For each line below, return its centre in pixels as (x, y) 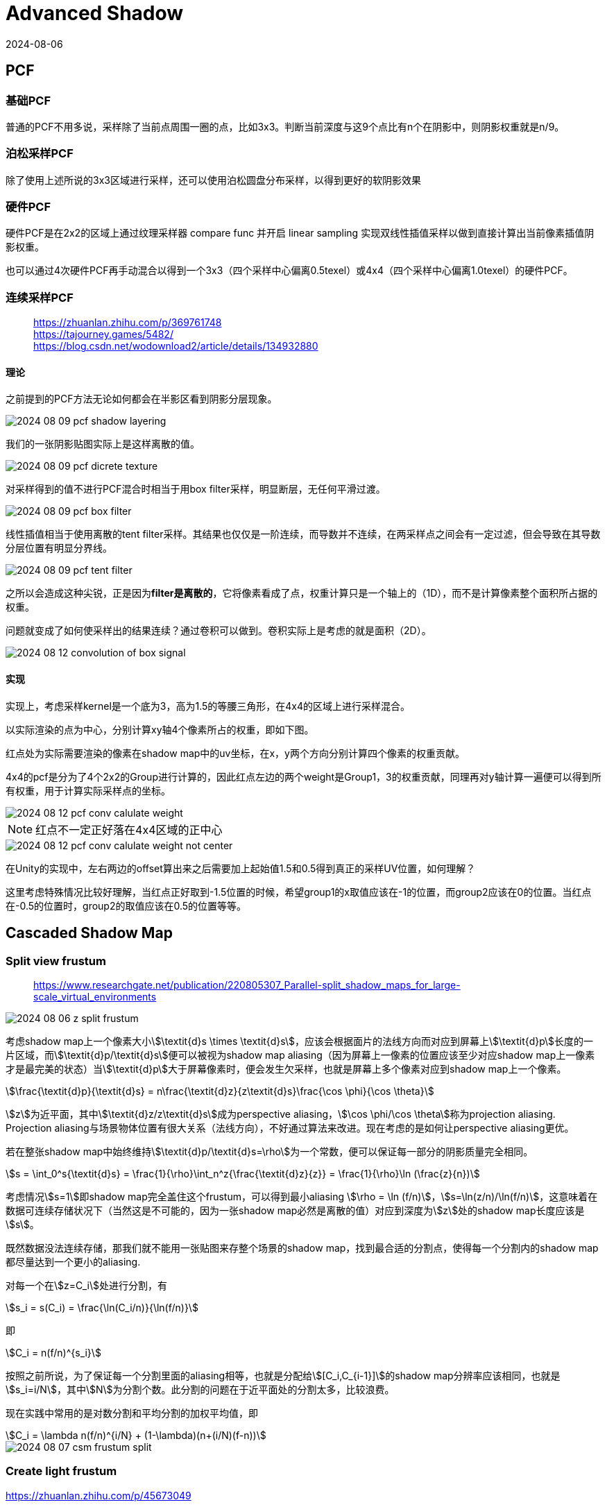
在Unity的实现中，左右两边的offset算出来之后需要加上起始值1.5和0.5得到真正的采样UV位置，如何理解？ (241, 868)
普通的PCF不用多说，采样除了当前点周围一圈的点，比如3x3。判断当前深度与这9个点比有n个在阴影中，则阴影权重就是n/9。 (285, 126)
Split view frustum (56, 961)
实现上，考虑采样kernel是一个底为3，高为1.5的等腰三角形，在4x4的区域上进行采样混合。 (208, 706)
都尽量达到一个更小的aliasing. (73, 1261)
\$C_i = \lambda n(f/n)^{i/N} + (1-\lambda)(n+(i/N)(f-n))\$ (136, 1435)
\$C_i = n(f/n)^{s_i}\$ (53, 1352)
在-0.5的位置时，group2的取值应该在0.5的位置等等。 (126, 905)
